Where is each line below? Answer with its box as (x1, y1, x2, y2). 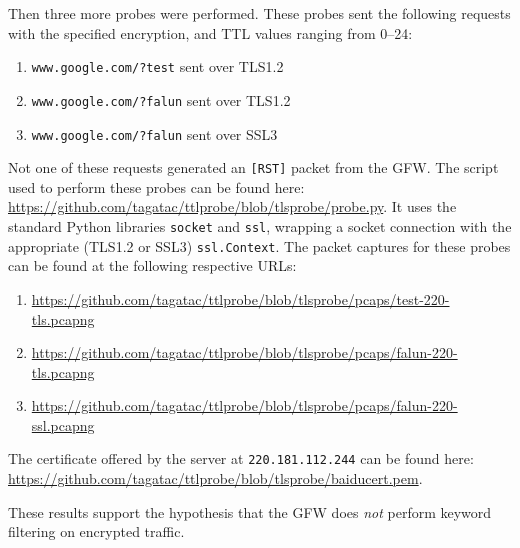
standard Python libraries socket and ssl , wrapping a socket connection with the (8, 216, 512, 236)
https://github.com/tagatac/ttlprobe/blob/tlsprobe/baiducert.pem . (8, 468, 423, 489)
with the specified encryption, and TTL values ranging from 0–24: (8, 22, 413, 43)
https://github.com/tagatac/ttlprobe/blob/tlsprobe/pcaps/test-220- (31, 288, 450, 309)
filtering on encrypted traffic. (8, 521, 185, 542)
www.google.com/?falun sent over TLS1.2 (31, 89, 291, 110)
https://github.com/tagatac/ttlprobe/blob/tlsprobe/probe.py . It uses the (8, 196, 457, 217)
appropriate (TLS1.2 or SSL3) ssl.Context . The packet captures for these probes (8, 235, 511, 256)
